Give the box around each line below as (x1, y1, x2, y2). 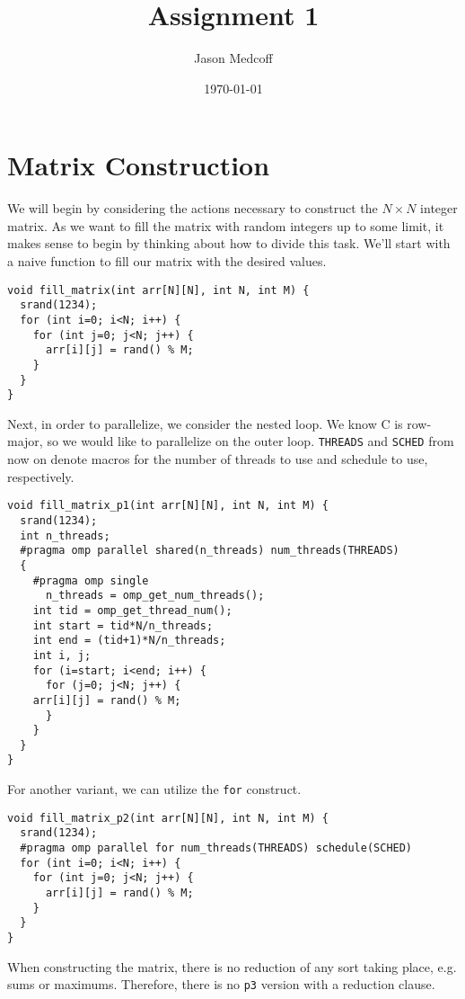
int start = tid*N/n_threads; (32, 619, 214, 632)
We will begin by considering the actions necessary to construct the (7, 199, 378, 218)
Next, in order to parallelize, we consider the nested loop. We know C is (7, 414, 403, 433)
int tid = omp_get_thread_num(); (32, 603, 232, 617)
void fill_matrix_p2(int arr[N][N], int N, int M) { (7, 811, 329, 825)
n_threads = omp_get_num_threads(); (45, 589, 265, 602)
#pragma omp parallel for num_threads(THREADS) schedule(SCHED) (20, 842, 413, 855)
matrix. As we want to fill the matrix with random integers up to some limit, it (7, 216, 444, 235)
